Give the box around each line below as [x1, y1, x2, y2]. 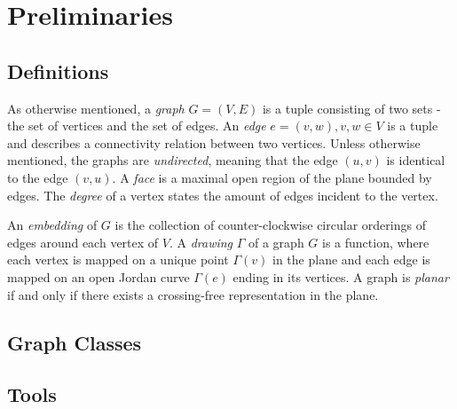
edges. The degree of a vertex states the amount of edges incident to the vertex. [7, 185, 438, 204]
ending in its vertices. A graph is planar [232, 267, 449, 286]
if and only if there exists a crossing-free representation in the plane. [7, 285, 379, 303]
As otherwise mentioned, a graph [7, 98, 185, 117]
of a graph [248, 232, 304, 251]
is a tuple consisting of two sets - [262, 98, 441, 117]
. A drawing [169, 232, 233, 251]
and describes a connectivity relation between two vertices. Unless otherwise [7, 133, 421, 152]
